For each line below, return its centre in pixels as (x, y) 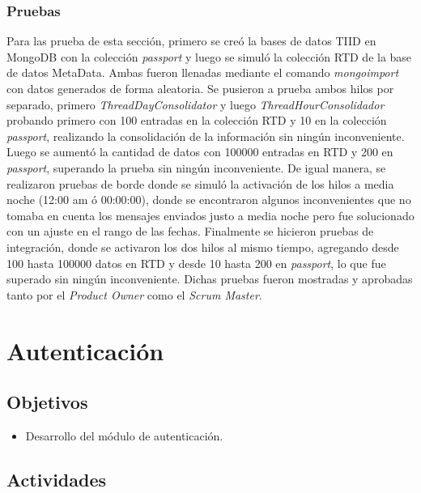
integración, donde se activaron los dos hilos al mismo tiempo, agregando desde (203, 246)
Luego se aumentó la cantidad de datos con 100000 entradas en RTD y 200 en (200, 152)
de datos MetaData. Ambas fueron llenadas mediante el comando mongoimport (203, 72)
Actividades (57, 479)
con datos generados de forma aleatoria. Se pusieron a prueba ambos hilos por (200, 88)
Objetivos (47, 402)
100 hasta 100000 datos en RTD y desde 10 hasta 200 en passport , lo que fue (196, 263)
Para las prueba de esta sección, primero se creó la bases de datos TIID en (191, 41)
